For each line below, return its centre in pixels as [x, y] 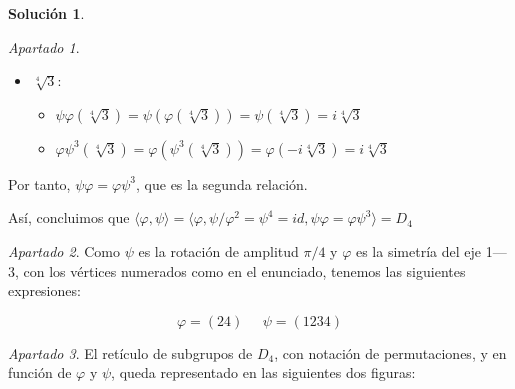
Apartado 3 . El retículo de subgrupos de [130, 352]
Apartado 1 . [44, 46]
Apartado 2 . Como [64, 250]
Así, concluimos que [69, 217]
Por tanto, [39, 183]
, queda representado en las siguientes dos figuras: [263, 372]
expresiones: [44, 290]
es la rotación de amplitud [218, 250]
